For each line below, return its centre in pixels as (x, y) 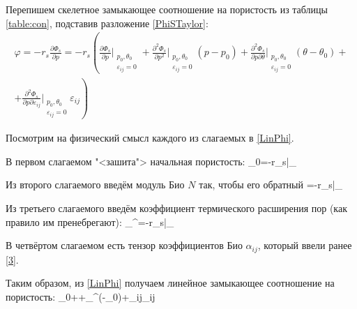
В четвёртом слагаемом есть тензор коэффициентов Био (124, 245)
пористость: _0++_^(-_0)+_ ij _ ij (81, 296)
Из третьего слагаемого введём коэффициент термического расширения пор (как (176, 208)
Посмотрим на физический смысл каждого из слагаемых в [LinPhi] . (150, 138)
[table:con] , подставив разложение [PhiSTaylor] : (107, 23)
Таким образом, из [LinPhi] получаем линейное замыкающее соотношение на (170, 283)
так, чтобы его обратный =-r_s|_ (271, 184)
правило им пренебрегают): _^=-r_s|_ (90, 221)
